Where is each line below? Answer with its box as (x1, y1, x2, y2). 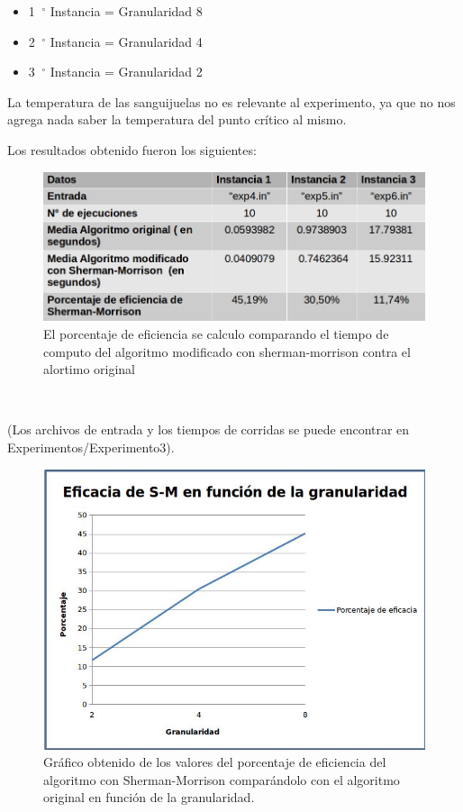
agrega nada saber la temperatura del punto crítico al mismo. (7, 110, 347, 129)
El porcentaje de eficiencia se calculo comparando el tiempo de (43, 324, 389, 343)
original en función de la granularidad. (43, 788, 255, 807)
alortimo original (43, 360, 135, 379)
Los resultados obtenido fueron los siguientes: (7, 140, 257, 159)
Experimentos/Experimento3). (7, 438, 175, 457)
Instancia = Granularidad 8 (50, 2, 203, 20)
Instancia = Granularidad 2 (50, 62, 203, 81)
